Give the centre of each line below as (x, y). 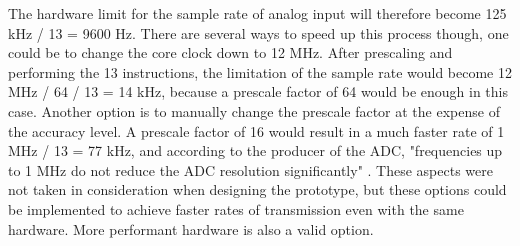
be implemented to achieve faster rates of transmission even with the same (236, 208)
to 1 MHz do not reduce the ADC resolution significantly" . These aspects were (250, 169)
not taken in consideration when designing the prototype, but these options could (257, 189)
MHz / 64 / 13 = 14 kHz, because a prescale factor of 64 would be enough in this (258, 91)
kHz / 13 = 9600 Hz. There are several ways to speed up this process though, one (258, 32)
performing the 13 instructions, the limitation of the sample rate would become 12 (260, 71)
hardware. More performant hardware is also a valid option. (191, 228)
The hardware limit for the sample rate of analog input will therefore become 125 (257, 13)
